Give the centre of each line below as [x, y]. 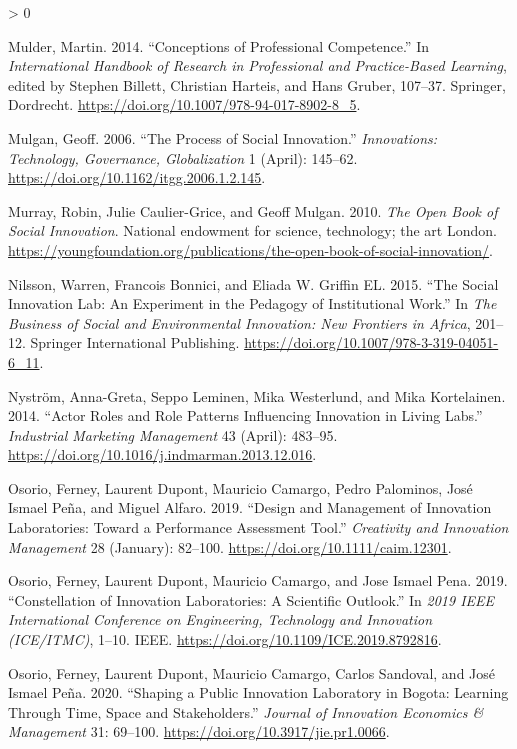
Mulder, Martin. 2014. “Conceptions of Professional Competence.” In [218, 45]
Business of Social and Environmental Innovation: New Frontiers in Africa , [239, 322]
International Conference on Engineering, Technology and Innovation [220, 619]
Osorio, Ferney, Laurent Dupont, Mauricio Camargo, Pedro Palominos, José [240, 487]
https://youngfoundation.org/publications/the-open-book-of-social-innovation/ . [250, 249]
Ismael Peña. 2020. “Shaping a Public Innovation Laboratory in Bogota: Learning [258, 692]
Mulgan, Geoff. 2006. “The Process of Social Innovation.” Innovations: [223, 137]
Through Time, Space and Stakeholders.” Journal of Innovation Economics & [246, 711]
